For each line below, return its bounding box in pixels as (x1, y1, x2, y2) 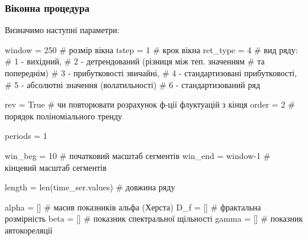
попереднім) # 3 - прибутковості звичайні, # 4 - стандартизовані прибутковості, (5, 67, 297, 79)
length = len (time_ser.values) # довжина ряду (5, 181, 175, 193)
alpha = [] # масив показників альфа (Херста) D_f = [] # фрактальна (5, 200, 261, 213)
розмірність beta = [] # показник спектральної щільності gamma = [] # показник (5, 212, 303, 225)
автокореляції (5, 223, 53, 236)
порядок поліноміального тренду (5, 109, 123, 122)
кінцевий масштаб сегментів (5, 161, 107, 173)
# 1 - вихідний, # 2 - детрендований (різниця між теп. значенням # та (5, 55, 265, 67)
